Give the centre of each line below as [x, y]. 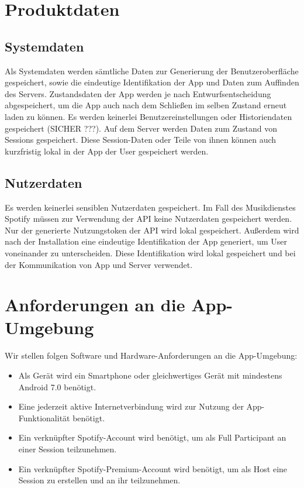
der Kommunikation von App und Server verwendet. [99, 264]
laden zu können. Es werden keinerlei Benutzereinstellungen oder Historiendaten [148, 116]
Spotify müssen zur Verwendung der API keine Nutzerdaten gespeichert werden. [148, 219]
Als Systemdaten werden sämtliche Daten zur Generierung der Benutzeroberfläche [152, 71]
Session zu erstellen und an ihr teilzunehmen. [99, 480]
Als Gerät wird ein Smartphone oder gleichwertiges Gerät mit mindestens [150, 375]
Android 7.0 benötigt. [57, 386]
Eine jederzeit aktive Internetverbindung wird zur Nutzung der [131, 406]
